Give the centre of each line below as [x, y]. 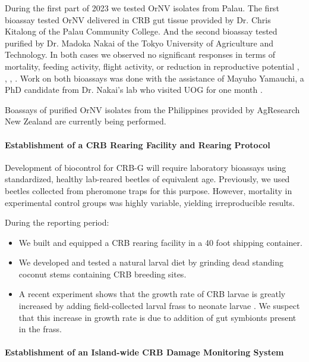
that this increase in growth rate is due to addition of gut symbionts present [157, 317]
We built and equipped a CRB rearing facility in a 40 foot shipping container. [160, 242]
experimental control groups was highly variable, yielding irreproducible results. [150, 202]
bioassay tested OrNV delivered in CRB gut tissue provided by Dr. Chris [138, 19]
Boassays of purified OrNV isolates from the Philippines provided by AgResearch [152, 109]
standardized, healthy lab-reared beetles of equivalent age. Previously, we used [147, 179]
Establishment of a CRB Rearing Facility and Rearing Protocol [138, 144]
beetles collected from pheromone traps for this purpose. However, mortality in [149, 190]
